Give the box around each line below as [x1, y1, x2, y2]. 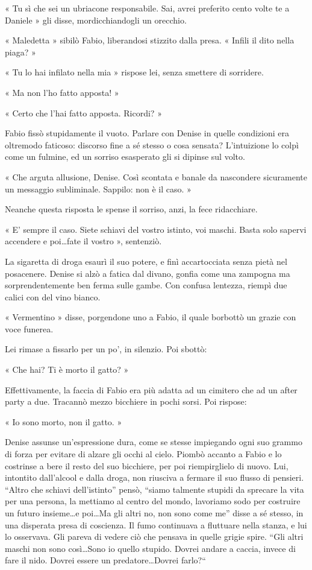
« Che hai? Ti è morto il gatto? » [5, 363, 129, 376]
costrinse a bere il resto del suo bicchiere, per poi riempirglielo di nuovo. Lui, [5, 459, 289, 472]
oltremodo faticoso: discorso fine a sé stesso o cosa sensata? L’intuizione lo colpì [5, 138, 299, 151]
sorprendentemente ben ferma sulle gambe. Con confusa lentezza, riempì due [5, 279, 287, 291]
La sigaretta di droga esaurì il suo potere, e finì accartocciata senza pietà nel [5, 255, 287, 267]
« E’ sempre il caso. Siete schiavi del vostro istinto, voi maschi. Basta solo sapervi [5, 223, 307, 235]
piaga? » [5, 45, 36, 58]
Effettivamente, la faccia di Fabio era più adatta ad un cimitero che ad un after [5, 383, 298, 396]
